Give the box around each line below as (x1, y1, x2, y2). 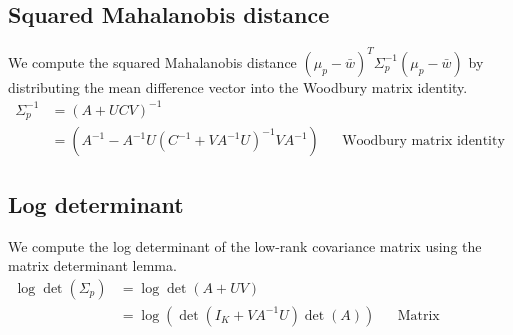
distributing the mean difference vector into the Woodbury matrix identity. (8, 76, 468, 97)
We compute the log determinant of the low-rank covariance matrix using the (8, 235, 482, 256)
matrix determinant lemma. (8, 255, 177, 276)
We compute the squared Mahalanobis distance (8, 51, 297, 72)
